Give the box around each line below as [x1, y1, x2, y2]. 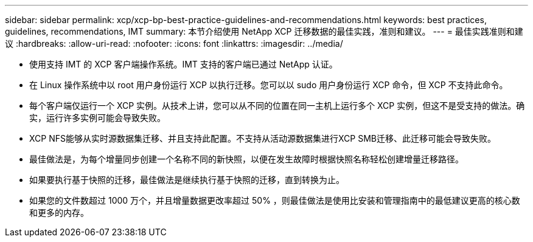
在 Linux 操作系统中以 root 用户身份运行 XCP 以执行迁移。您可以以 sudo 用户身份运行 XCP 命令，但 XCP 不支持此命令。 [29, 80, 508, 90]
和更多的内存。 [29, 207, 89, 218]
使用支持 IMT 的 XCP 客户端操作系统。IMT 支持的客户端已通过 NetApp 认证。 [29, 59, 338, 69]
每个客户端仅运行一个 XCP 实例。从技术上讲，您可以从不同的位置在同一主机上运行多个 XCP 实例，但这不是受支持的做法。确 [29, 100, 525, 111]
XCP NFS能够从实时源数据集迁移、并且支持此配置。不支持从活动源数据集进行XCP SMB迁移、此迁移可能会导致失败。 [29, 133, 496, 143]
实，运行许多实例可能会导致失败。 [29, 112, 165, 123]
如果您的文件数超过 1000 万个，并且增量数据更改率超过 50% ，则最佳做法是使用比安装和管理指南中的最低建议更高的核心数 [29, 195, 520, 206]
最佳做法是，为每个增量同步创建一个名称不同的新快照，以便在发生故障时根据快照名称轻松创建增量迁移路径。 [29, 154, 464, 164]
